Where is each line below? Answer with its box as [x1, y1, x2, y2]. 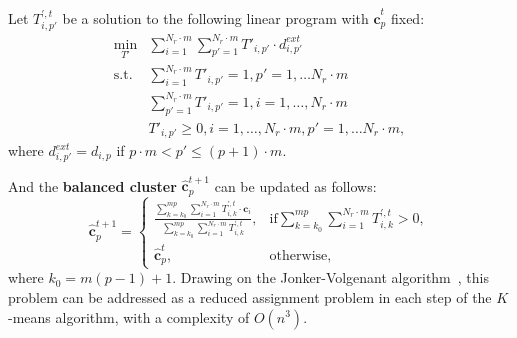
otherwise [269, 248, 328, 263]
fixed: [390, 7, 425, 28]
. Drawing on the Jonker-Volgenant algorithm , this [172, 267, 489, 288]
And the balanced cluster [8, 175, 177, 196]
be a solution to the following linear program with [62, 7, 369, 28]
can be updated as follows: [214, 175, 377, 196]
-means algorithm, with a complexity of [8, 306, 250, 327]
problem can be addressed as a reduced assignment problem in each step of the [8, 286, 492, 307]
